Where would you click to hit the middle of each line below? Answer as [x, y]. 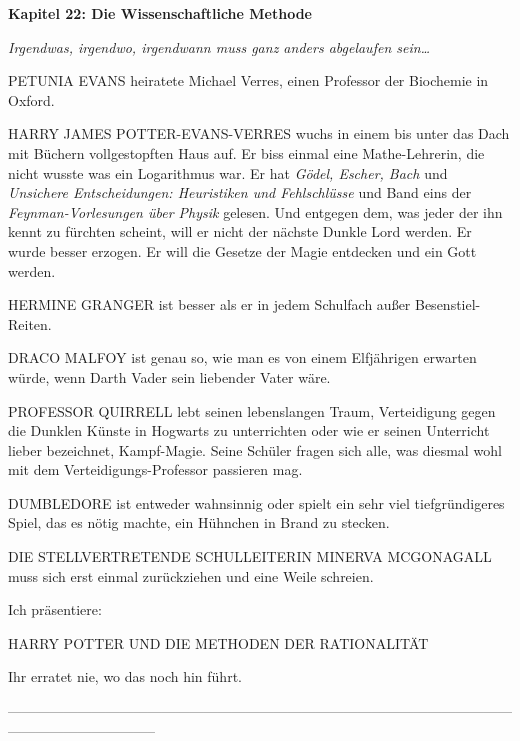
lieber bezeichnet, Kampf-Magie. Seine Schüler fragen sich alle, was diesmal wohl [255, 449]
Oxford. [31, 99]
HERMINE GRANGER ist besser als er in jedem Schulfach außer [209, 304]
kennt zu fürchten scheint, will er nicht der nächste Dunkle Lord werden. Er [240, 231]
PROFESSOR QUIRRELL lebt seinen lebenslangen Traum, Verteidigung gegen [252, 410]
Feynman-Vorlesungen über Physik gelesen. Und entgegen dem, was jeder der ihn [255, 211]
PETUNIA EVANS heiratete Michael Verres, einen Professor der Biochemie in [248, 80]
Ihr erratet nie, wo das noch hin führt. [125, 676]
